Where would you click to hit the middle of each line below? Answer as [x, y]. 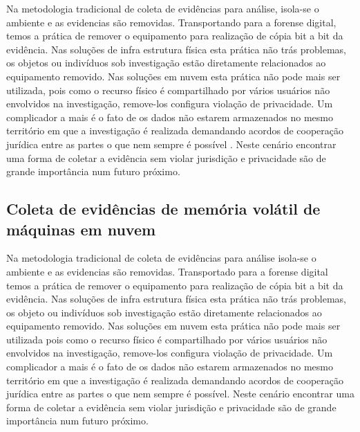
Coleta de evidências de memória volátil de [163, 209]
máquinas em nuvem [81, 229]
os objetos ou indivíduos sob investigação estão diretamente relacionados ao [166, 63]
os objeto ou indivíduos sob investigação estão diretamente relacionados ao [164, 312]
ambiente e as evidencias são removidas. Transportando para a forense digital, [171, 22]
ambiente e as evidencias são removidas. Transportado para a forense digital [167, 271]
